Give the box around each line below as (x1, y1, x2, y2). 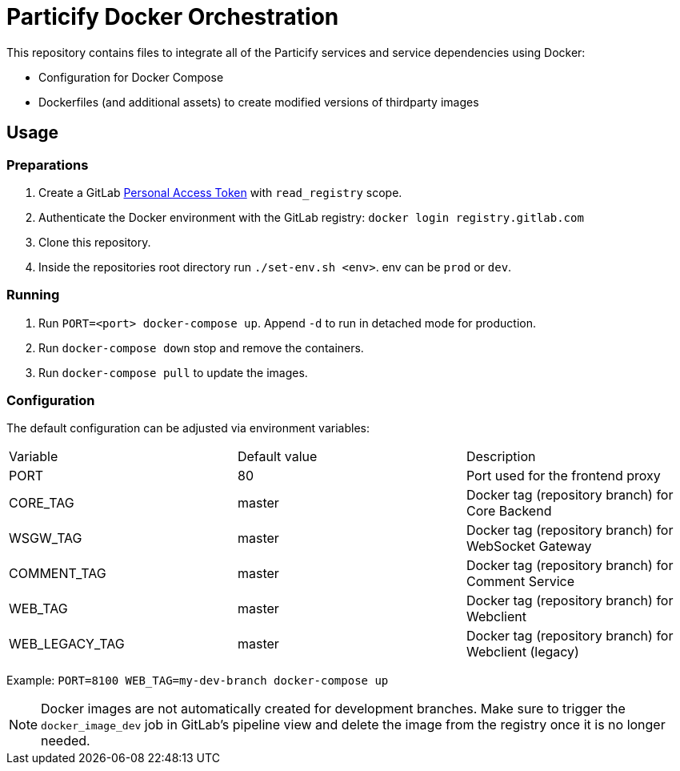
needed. (41, 733, 90, 749)
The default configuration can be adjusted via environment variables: (6, 421, 370, 436)
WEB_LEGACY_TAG (9, 636, 125, 653)
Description (466, 448, 536, 465)
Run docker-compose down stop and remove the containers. (38, 340, 364, 355)
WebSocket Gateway (466, 538, 592, 555)
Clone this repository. (38, 235, 151, 249)
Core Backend (466, 503, 552, 520)
